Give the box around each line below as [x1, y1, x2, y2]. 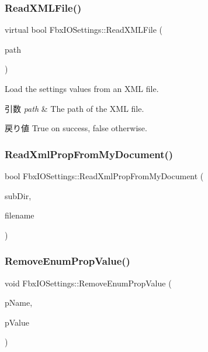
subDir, [5, 189, 32, 201]
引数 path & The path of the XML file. [5, 102, 144, 114]
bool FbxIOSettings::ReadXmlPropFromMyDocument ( [5, 170, 204, 182]
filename [5, 209, 34, 221]
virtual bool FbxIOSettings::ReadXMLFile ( [5, 23, 163, 36]
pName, [5, 296, 33, 309]
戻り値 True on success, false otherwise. [5, 122, 147, 134]
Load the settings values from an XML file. [5, 83, 159, 94]
